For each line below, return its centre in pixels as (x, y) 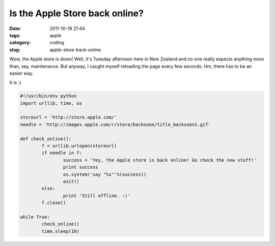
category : (20, 43)
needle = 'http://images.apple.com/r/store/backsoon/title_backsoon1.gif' (116, 124)
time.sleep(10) (61, 231)
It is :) (15, 83)
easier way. (21, 73)
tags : (15, 35)
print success (81, 167)
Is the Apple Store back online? (76, 13)
